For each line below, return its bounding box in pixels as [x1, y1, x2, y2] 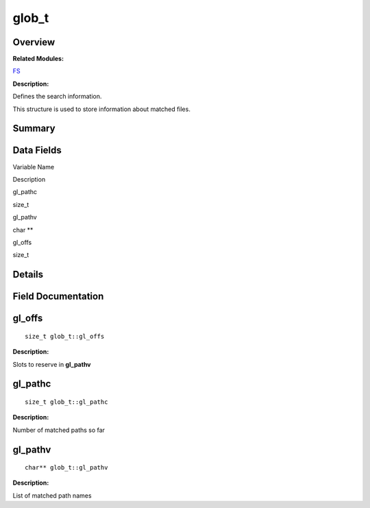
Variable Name [12, 162, 55, 171]
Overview [12, 36, 56, 48]
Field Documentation [12, 291, 104, 302]
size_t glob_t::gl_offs [25, 332, 105, 340]
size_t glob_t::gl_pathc [25, 398, 108, 406]
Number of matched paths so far [12, 426, 106, 434]
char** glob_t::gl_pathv [25, 463, 108, 472]
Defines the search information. [12, 93, 102, 101]
